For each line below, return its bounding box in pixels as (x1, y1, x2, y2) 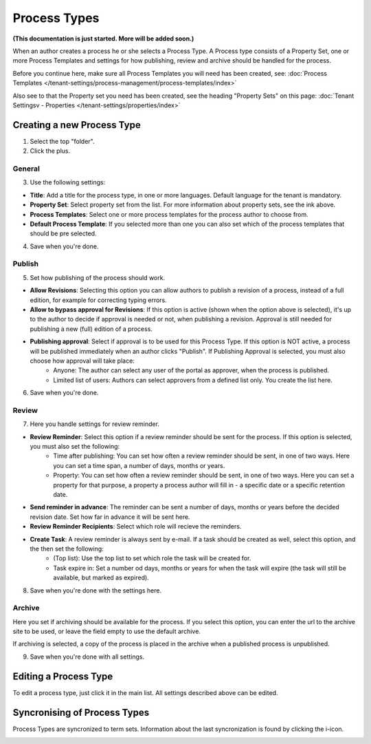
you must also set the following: (30, 443, 120, 451)
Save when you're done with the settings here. (30, 586, 161, 595)
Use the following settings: (30, 178, 106, 187)
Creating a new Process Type (12, 119, 141, 131)
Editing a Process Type (12, 670, 113, 682)
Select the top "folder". (30, 137, 95, 145)
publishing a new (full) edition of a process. (30, 324, 153, 333)
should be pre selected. (30, 229, 97, 237)
